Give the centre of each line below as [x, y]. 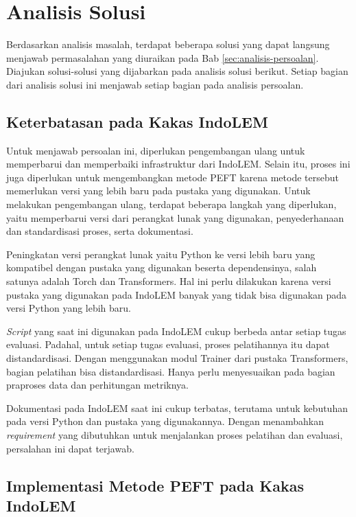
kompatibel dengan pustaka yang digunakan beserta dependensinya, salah [162, 267]
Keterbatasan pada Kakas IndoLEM [137, 121]
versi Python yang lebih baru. [69, 308]
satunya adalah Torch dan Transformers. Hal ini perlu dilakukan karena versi [169, 281]
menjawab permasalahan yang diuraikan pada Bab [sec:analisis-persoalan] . [163, 57]
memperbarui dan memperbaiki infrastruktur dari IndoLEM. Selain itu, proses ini [178, 164]
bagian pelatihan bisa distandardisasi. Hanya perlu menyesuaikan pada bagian [171, 371]
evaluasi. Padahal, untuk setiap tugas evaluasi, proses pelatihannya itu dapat [168, 344]
